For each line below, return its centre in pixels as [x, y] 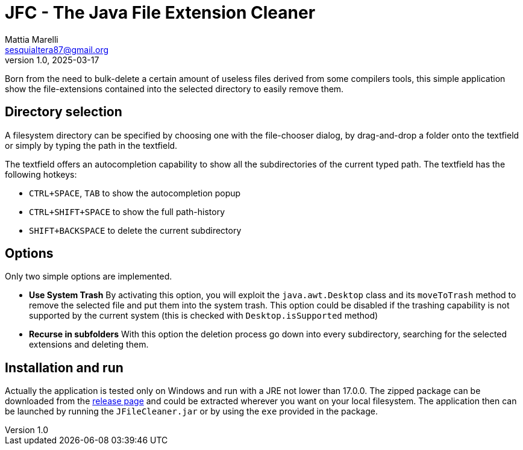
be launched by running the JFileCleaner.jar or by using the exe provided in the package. [192, 411]
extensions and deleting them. [89, 345]
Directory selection [64, 112]
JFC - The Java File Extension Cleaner [160, 13]
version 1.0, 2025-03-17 [52, 60]
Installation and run [64, 367]
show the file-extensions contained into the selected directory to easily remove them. [174, 89]
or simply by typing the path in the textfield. [91, 145]
